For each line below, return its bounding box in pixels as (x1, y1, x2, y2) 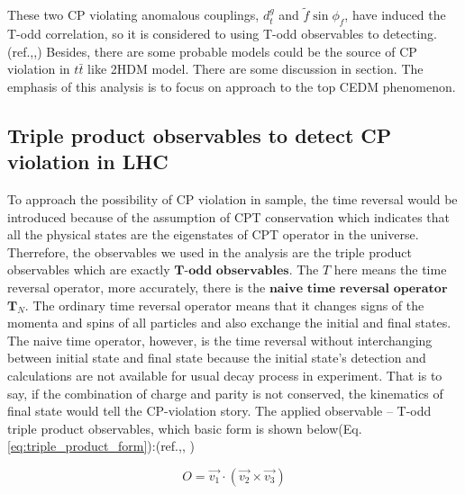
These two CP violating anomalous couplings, (7, 5, 260, 24)
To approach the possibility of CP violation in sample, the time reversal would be (7, 189, 458, 208)
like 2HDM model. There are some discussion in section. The (87, 59, 424, 78)
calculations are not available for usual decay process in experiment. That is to (7, 365, 442, 384)
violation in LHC (7, 148, 169, 175)
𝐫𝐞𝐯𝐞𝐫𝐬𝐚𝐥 (339, 282, 390, 295)
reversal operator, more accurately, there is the (7, 277, 266, 296)
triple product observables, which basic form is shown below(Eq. (7, 418, 362, 437)
